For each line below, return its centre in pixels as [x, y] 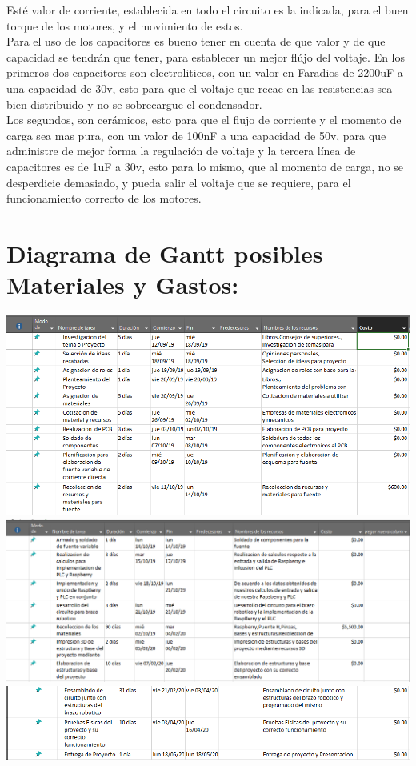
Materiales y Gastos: [123, 285]
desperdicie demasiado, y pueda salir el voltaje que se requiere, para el [179, 182]
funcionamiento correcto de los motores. [104, 198]
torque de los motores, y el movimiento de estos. [125, 25]
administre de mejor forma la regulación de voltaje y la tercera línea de [181, 151]
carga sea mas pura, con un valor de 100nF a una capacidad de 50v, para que [196, 135]
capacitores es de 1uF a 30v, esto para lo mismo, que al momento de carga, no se [205, 166]
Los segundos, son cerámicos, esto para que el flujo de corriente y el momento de [204, 120]
